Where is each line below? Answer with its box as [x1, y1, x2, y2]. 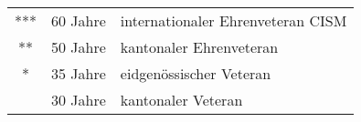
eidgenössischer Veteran [120, 63, 271, 84]
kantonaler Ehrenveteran [120, 36, 279, 57]
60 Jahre [51, 10, 106, 31]
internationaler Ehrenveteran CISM [120, 10, 347, 31]
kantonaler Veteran [120, 89, 243, 110]
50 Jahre [51, 36, 106, 57]
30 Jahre [51, 89, 106, 110]
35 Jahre [51, 63, 106, 84]
